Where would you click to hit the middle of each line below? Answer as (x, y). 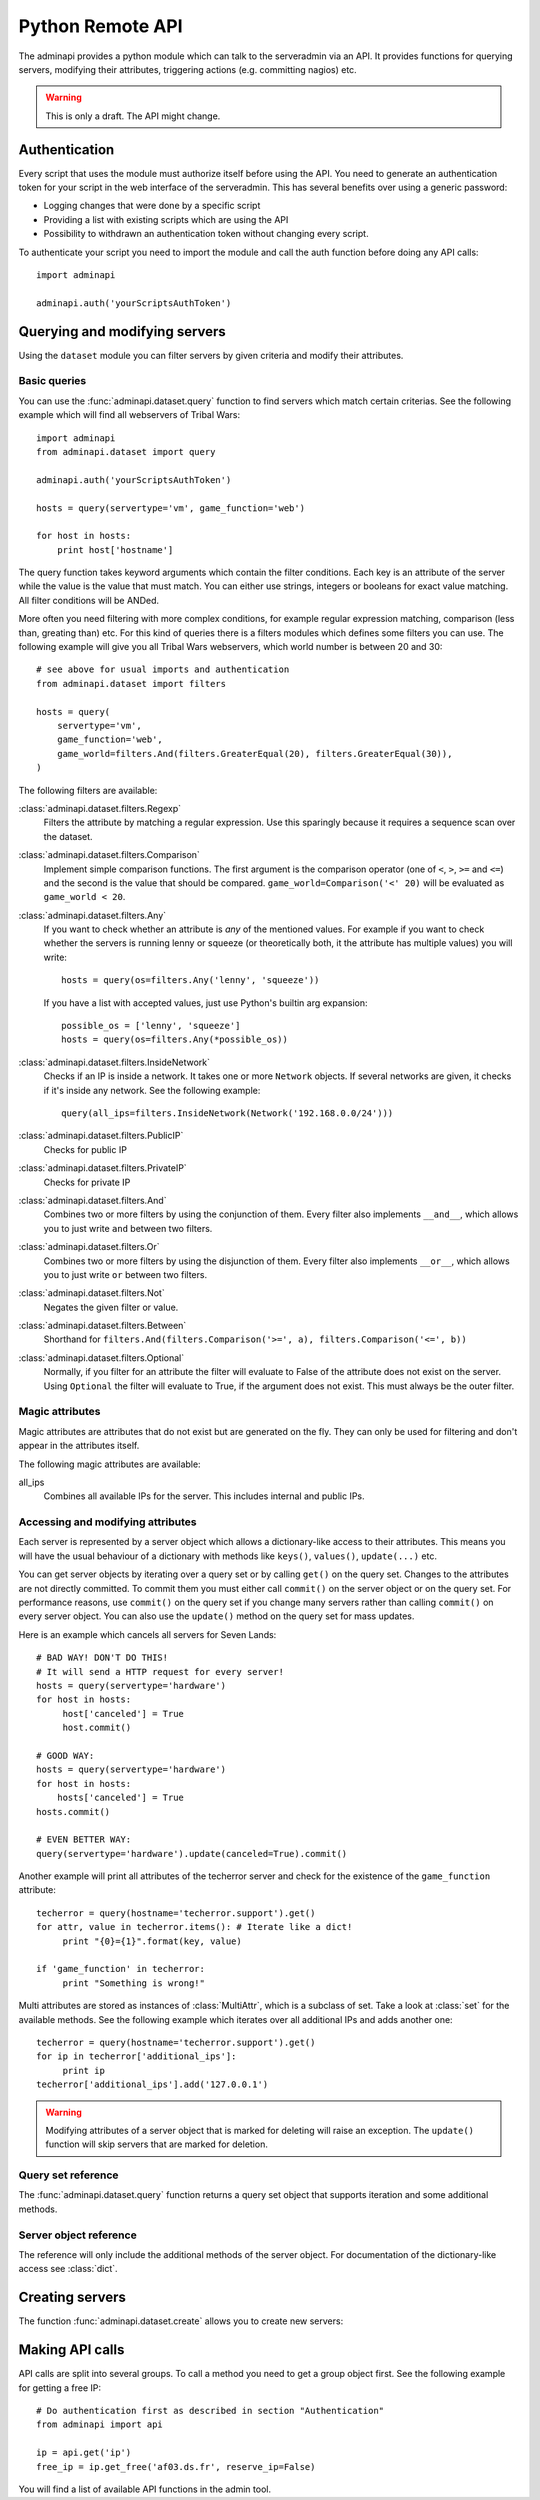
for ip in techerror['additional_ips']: (136, 2056)
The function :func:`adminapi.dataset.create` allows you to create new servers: (181, 2321)
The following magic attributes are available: (109, 1464)
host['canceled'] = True (123, 1713)
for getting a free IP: (60, 2387)
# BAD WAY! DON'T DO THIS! (102, 1658)
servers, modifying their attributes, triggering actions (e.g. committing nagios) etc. (187, 69)
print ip (83, 2070)
